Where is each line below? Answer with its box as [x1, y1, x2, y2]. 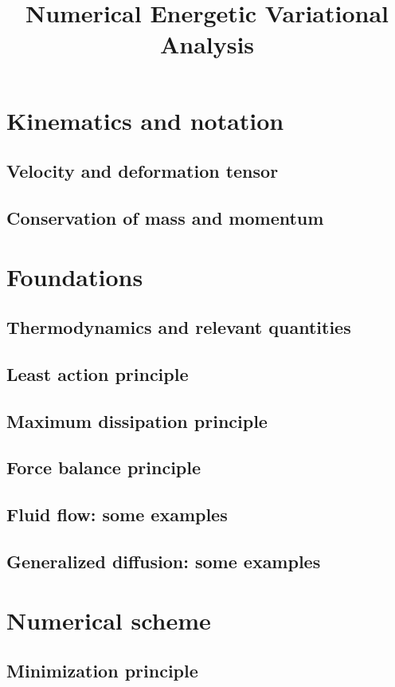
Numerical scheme [6, 603, 211, 636]
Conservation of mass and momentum [6, 205, 324, 230]
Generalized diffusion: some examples [6, 548, 321, 573]
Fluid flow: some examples [6, 502, 228, 527]
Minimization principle [6, 658, 198, 683]
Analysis [159, 28, 255, 61]
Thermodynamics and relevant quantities [6, 315, 351, 340]
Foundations [6, 260, 143, 292]
